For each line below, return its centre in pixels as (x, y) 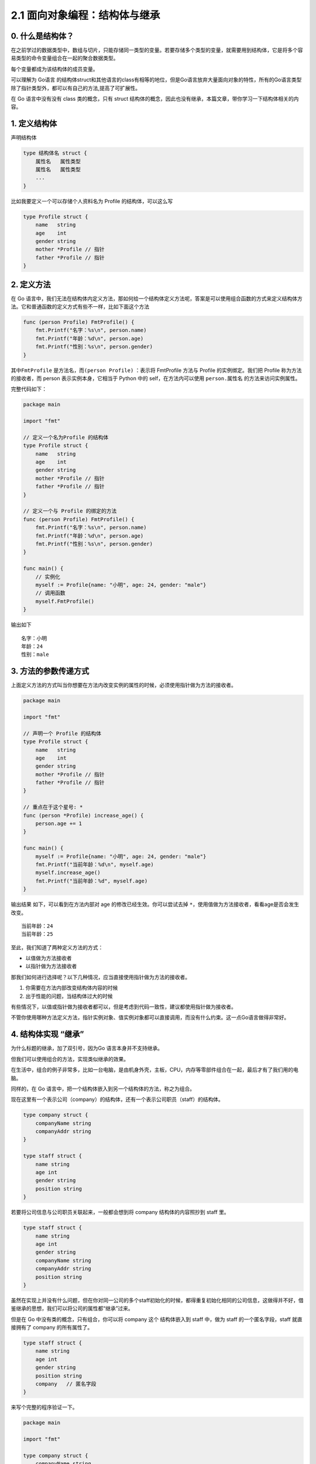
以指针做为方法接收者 (51, 966)
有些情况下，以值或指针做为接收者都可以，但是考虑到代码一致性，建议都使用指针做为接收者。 (123, 1007)
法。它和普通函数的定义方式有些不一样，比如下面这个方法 (80, 307)
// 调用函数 (50, 593)
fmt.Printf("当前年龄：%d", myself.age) (92, 881)
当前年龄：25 (37, 934)
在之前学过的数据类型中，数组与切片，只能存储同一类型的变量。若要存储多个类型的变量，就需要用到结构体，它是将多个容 (157, 50)
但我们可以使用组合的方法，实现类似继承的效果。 (70, 1059)
